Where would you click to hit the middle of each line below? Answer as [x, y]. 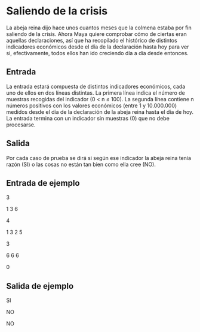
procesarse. [21, 125]
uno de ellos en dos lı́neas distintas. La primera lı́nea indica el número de [96, 93]
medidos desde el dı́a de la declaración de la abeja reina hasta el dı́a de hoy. [100, 111]
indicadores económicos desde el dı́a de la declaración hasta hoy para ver [98, 47]
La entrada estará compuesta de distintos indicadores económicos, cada [96, 86]
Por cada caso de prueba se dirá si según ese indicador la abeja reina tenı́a [99, 158]
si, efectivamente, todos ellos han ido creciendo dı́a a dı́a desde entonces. [98, 53]
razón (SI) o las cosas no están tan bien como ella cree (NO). [81, 164]
